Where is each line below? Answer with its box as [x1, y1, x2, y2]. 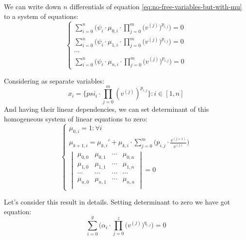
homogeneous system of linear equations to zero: [4, 114, 148, 124]
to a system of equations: [4, 11, 79, 21]
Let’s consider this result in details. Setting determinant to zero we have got [4, 197, 230, 207]
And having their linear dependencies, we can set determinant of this [4, 104, 209, 114]
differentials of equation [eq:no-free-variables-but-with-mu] [69, 1, 242, 11]
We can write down [4, 1, 61, 11]
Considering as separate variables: [4, 75, 104, 86]
